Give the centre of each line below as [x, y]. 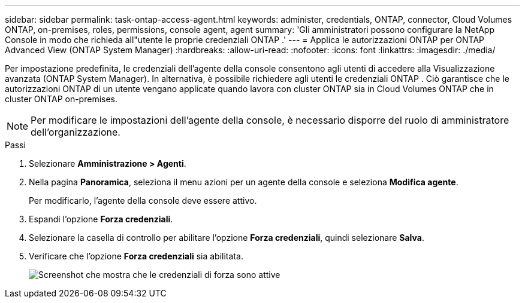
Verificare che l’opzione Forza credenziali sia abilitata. [136, 256]
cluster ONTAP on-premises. [61, 99]
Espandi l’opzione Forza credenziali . [101, 219]
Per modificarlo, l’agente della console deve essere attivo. [143, 201]
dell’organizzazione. [76, 132]
